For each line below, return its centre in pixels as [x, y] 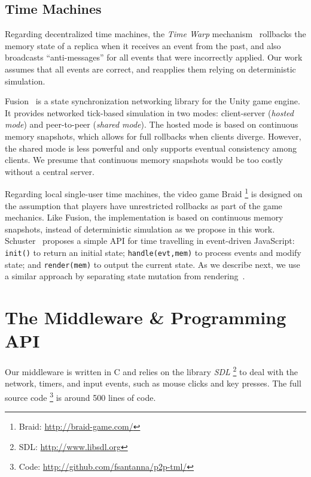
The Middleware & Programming [146, 317]
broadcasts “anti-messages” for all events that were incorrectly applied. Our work [154, 57]
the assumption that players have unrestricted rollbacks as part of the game [144, 205]
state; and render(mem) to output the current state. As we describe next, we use [153, 264]
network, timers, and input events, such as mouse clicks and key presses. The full [153, 383]
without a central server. [50, 171]
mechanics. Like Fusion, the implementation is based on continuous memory [144, 217]
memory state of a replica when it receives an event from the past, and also [143, 45]
